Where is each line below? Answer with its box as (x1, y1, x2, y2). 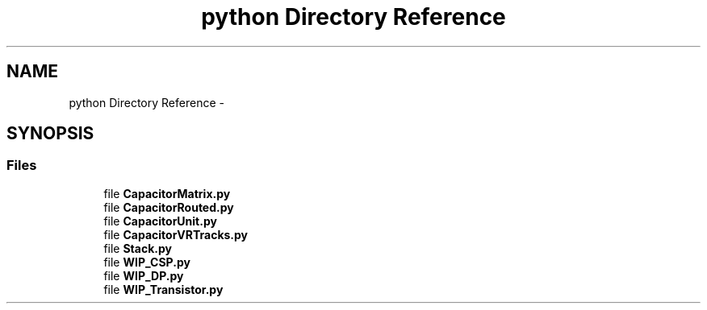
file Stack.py (103, 241, 172, 255)
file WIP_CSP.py (103, 254, 190, 269)
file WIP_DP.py (103, 268, 184, 283)
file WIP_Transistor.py (103, 282, 224, 296)
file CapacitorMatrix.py (103, 186, 231, 200)
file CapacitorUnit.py (103, 213, 217, 228)
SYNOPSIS (6, 123, 94, 144)
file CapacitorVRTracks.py (103, 227, 249, 242)
